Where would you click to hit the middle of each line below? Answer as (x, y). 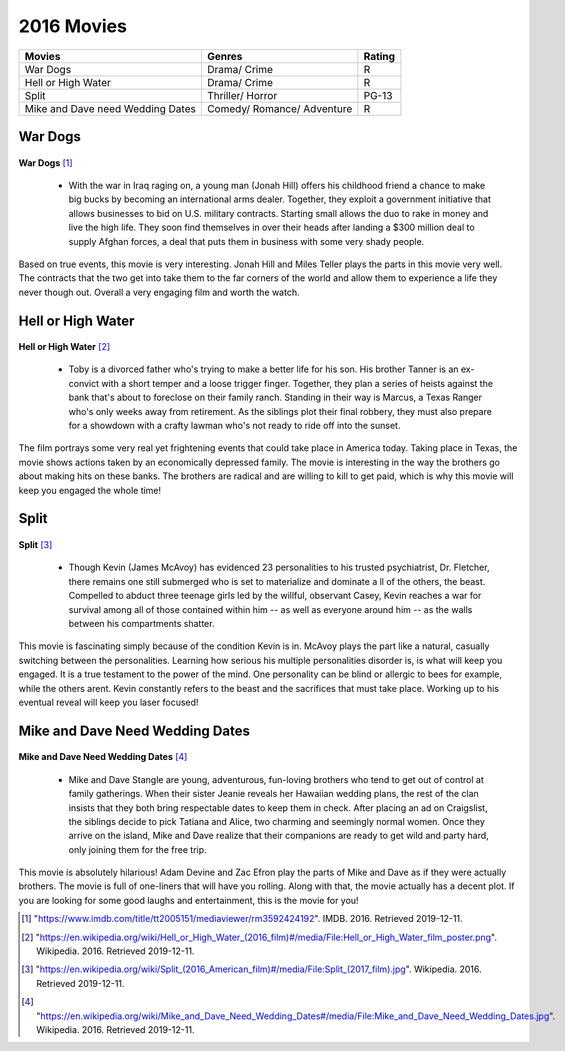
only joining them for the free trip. (137, 849)
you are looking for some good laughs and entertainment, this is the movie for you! (188, 900)
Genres (224, 56)
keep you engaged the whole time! (90, 490)
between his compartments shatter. (141, 623)
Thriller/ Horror (242, 95)
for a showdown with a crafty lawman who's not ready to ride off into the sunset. (234, 426)
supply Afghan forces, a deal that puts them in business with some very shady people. (246, 241)
